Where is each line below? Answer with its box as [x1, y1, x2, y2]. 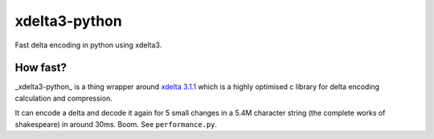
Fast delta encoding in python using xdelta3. [14, 40, 162, 50]
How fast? [14, 61, 68, 75]
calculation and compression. [14, 93, 113, 103]
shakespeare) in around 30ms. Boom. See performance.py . [14, 119, 217, 129]
